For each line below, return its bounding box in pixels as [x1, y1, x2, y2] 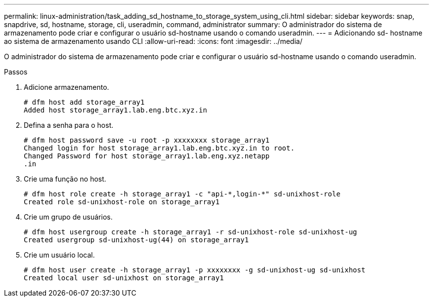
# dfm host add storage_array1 [24, 98, 145, 106]
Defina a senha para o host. [24, 121, 114, 129]
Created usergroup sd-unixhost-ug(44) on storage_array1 [24, 236, 249, 244]
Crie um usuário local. [24, 251, 95, 259]
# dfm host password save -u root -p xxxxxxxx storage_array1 [24, 136, 270, 144]
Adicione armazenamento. [24, 83, 109, 91]
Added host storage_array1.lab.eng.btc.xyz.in [24, 106, 207, 114]
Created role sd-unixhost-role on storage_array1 [24, 198, 220, 206]
